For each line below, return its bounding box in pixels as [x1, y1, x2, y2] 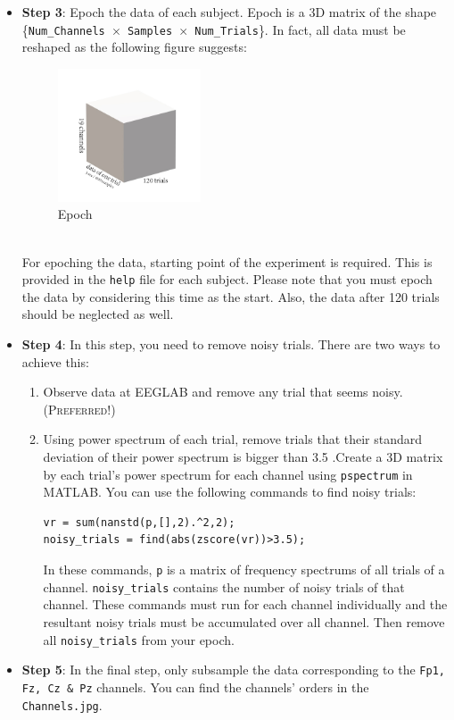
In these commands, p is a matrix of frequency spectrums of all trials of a [43, 560, 445, 579]
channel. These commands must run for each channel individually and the [43, 595, 448, 614]
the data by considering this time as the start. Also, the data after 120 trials [21, 287, 440, 306]
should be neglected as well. [21, 305, 174, 323]
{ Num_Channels [21, 20, 105, 38]
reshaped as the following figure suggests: [21, 38, 247, 56]
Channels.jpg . [21, 695, 103, 714]
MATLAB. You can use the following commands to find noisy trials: [43, 482, 417, 501]
